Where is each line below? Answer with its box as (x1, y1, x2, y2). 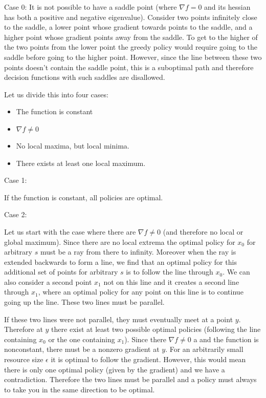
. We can (223, 266, 250, 277)
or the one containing (48, 333, 115, 344)
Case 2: (4, 209, 27, 220)
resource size (4, 354, 43, 365)
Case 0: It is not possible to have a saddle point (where (4, 2, 177, 12)
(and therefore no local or (163, 226, 243, 237)
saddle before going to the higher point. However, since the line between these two (4, 51, 262, 62)
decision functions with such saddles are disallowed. (4, 72, 165, 82)
